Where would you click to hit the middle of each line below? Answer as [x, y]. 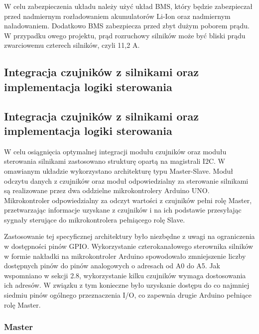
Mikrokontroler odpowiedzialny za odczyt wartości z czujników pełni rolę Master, [128, 200]
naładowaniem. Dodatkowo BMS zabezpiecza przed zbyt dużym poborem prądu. [127, 26]
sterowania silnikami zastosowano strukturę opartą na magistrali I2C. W [115, 161]
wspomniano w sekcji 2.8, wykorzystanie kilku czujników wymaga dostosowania [125, 275]
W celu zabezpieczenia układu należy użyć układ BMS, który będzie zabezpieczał [128, 6]
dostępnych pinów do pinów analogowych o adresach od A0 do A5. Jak [112, 266]
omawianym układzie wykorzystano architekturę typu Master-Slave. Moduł [119, 170]
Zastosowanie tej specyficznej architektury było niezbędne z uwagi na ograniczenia [129, 236]
